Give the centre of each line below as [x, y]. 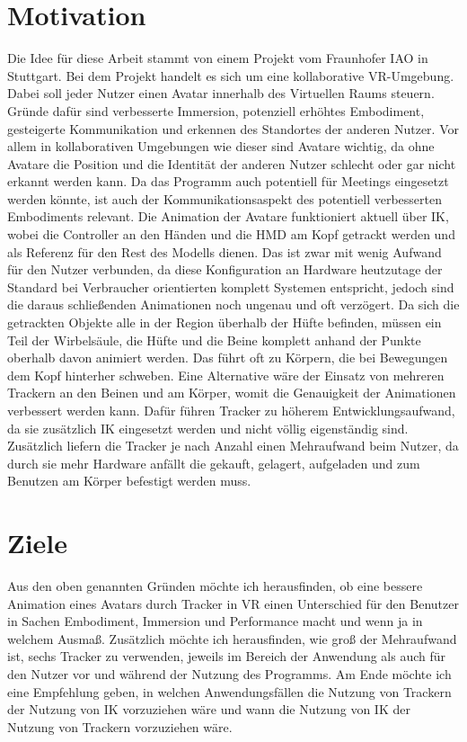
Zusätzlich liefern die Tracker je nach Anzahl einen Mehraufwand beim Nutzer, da [233, 446]
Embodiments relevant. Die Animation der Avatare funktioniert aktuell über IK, [228, 216]
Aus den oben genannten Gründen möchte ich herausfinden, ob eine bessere [215, 586]
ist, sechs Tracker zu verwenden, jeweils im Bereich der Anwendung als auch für [227, 656]
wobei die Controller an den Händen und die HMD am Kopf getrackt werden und [231, 234]
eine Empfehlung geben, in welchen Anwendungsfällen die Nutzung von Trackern [229, 691]
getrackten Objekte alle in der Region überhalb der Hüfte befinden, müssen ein [225, 322]
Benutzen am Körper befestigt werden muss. [129, 481]
